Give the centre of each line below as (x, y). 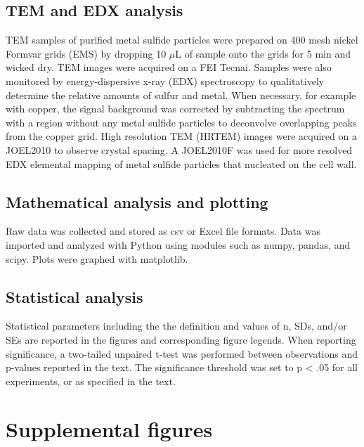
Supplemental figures (109, 429)
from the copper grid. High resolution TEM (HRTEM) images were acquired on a (181, 136)
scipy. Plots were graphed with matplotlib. (97, 258)
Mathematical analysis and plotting (137, 201)
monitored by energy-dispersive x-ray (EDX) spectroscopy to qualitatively (165, 80)
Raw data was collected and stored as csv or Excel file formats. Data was (163, 231)
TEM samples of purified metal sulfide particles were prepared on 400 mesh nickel (182, 40)
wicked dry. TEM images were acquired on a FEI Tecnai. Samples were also (169, 67)
